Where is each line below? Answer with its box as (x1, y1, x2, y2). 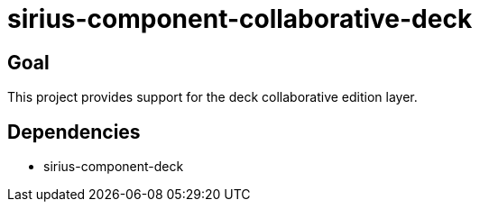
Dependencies (7, 120, 141, 143)
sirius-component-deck (43, 159, 184, 175)
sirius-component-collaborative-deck (7, 4, 473, 34)
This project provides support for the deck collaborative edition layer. (7, 89, 418, 105)
